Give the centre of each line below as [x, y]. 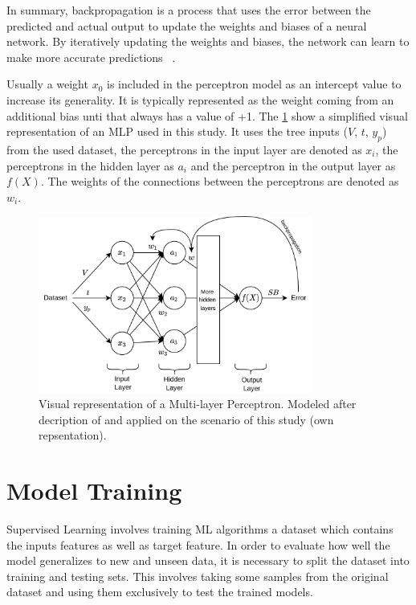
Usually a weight [47, 84]
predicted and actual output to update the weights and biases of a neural [187, 25]
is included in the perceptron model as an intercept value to [254, 84]
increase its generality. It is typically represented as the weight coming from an [200, 99]
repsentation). [73, 435]
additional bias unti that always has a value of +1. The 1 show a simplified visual [207, 115]
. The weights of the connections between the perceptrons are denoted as [220, 181]
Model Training [94, 491]
